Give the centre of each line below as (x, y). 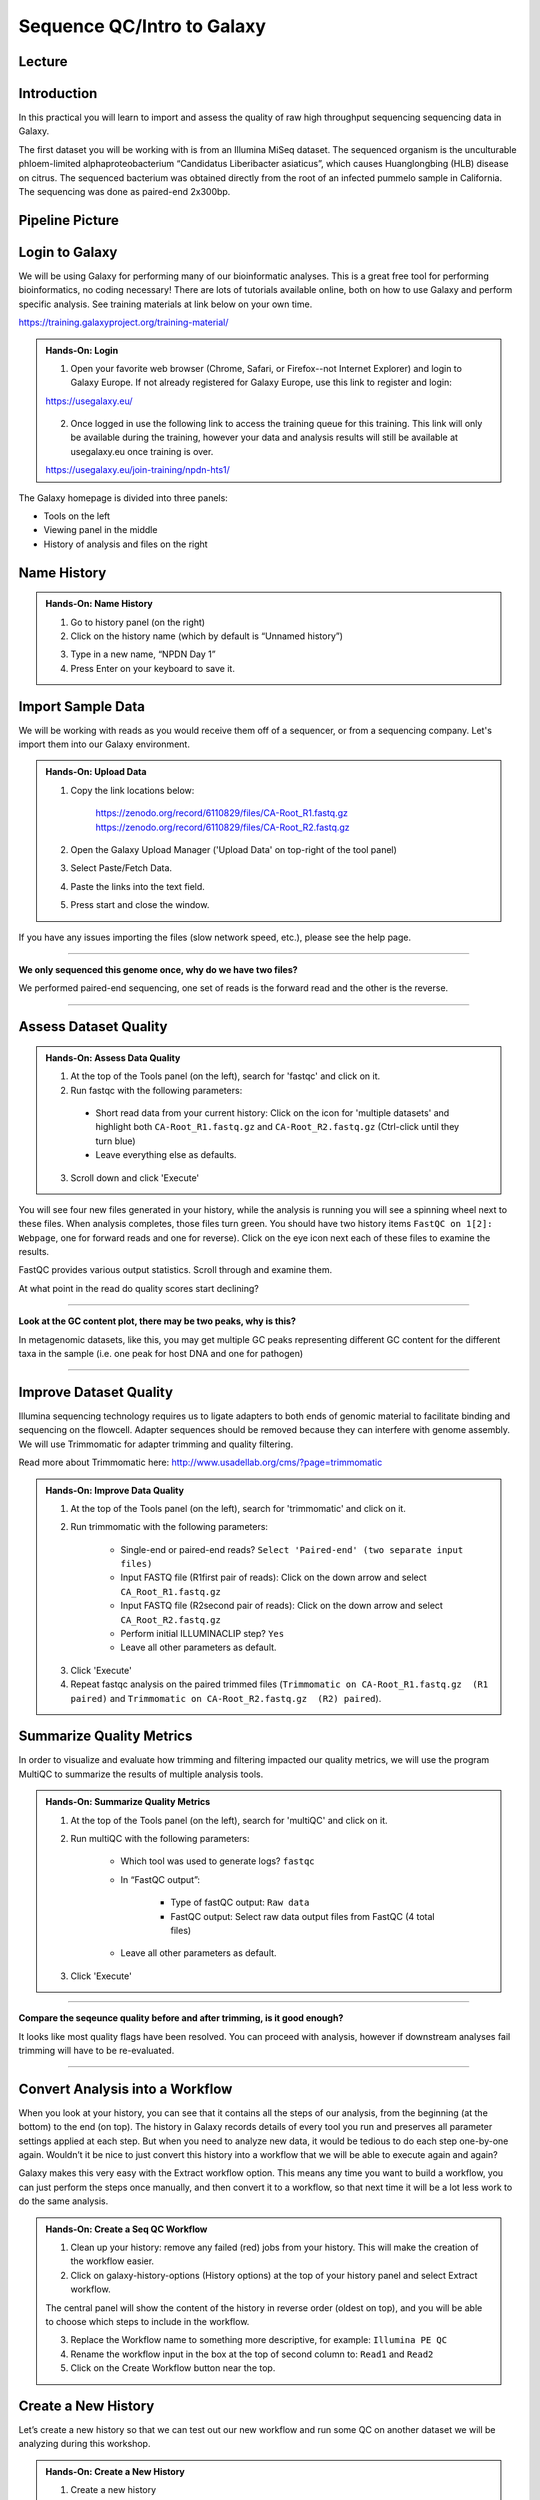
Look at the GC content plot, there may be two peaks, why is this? (157, 1321)
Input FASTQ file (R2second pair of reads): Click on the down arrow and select (282, 1606)
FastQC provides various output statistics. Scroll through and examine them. (175, 1270)
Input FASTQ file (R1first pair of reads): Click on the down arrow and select (273, 1577)
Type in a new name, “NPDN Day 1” (143, 654)
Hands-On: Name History (99, 604)
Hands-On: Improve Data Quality (115, 1490)
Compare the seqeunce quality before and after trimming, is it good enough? (181, 2018)
